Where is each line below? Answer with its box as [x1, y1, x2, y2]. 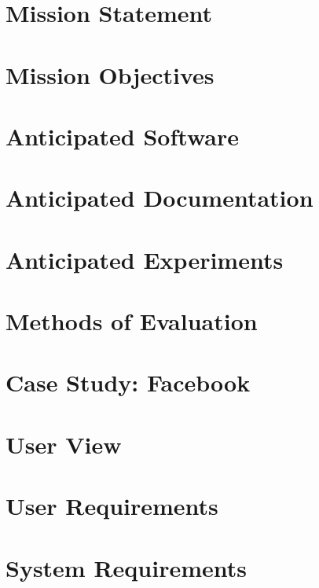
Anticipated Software [5, 119, 239, 152]
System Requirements [5, 551, 247, 583]
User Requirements [5, 490, 218, 522]
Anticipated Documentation [5, 182, 313, 214]
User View [5, 428, 122, 460]
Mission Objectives [5, 58, 214, 90]
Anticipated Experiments [5, 243, 284, 275]
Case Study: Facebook [5, 366, 251, 399]
